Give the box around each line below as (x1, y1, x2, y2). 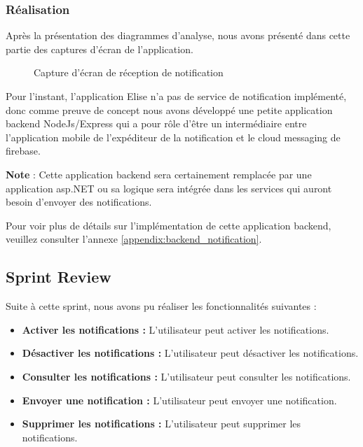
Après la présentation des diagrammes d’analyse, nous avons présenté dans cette (6, 28, 350, 43)
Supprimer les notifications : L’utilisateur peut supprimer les (22, 416, 301, 431)
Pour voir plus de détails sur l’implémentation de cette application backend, (6, 218, 331, 232)
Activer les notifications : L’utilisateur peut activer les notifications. (22, 322, 329, 336)
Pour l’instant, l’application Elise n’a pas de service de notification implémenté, (6, 89, 347, 103)
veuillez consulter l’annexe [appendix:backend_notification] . (6, 232, 262, 246)
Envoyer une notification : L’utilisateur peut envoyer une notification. (22, 392, 337, 407)
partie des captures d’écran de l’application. (6, 41, 193, 56)
